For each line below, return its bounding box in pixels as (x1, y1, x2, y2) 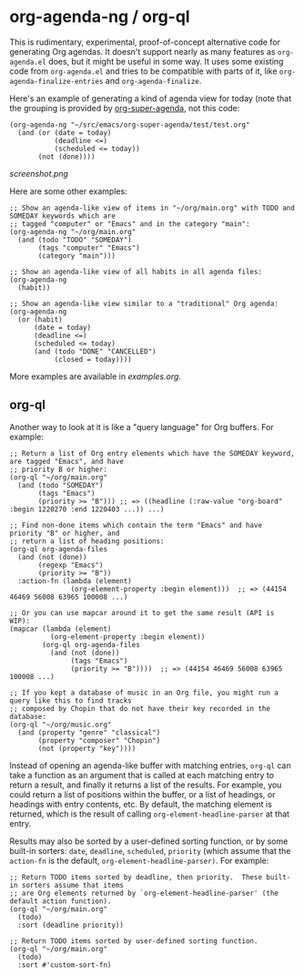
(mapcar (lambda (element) (9, 624, 112, 633)
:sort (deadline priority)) (17, 920, 125, 930)
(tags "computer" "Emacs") (37, 243, 141, 252)
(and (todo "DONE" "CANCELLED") (33, 346, 157, 356)
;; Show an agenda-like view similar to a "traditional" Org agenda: (9, 299, 279, 308)
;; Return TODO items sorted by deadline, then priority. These (9, 872, 262, 881)
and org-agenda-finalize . (105, 75, 202, 86)
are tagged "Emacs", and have (9, 457, 125, 466)
